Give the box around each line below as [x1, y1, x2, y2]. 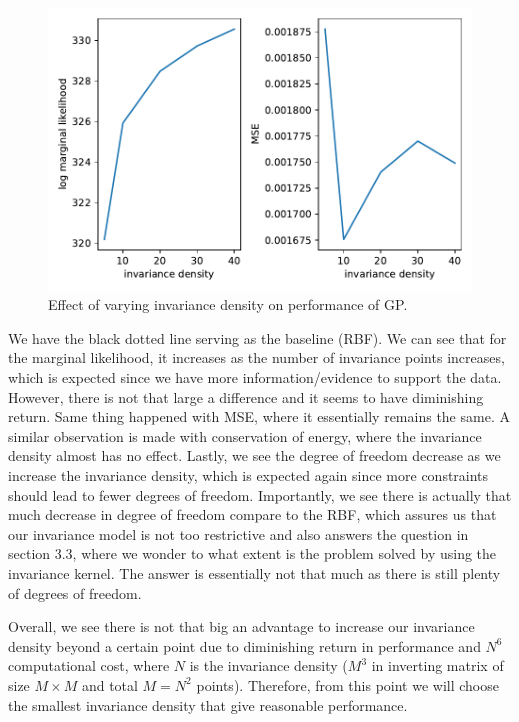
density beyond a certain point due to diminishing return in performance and [8, 635, 481, 656]
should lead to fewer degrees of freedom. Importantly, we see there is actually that [8, 484, 512, 505]
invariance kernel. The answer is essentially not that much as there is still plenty [8, 562, 501, 583]
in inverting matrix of [371, 655, 504, 676]
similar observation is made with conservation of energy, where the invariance [8, 425, 482, 446]
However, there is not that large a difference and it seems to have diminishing [8, 386, 484, 407]
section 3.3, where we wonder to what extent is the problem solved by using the [8, 543, 497, 564]
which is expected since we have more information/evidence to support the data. [8, 367, 502, 388]
